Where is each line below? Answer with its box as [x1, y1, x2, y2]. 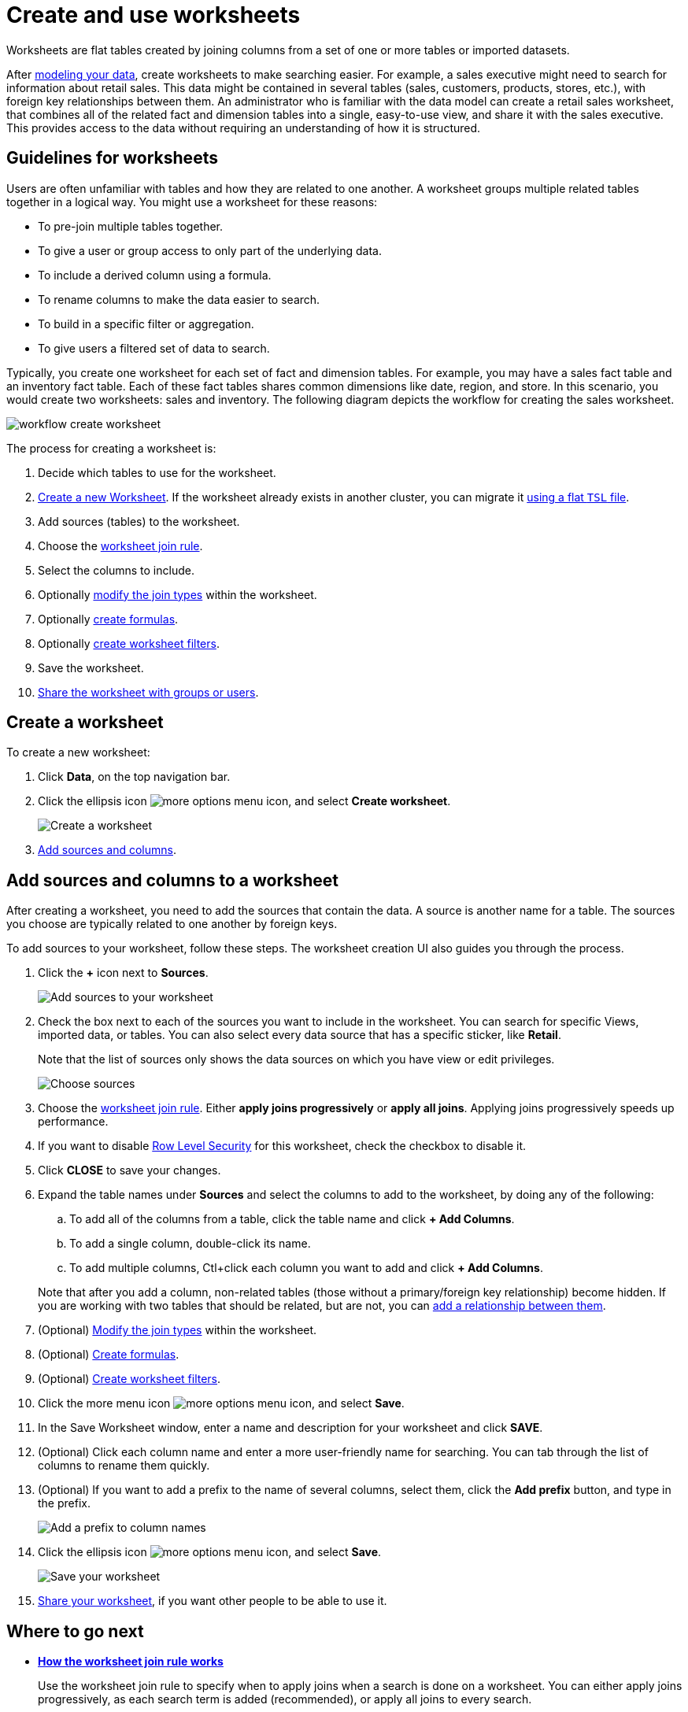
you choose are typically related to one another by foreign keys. [6, 917, 338, 931]
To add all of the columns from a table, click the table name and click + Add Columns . [69, 1212, 515, 1226]
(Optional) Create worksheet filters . [38, 1372, 221, 1386]
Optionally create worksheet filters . [38, 636, 220, 650]
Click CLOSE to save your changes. [38, 1163, 221, 1178]
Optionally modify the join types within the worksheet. [38, 587, 317, 601]
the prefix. [38, 1496, 91, 1510]
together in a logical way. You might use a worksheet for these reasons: [6, 194, 378, 209]
